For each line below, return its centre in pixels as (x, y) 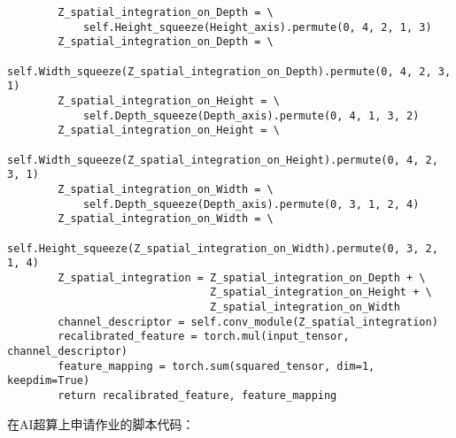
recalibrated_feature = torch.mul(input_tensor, (204, 337)
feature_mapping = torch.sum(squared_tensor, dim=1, (216, 366)
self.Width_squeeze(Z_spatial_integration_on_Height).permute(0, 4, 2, (223, 160)
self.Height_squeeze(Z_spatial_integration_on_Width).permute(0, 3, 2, (223, 248)
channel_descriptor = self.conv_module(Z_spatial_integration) (248, 322)
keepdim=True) (49, 381)
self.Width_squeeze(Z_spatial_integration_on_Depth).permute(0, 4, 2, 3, (229, 71)
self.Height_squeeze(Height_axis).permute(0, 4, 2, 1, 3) (257, 27)
